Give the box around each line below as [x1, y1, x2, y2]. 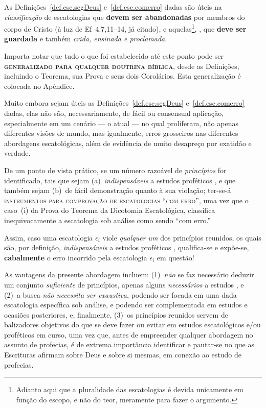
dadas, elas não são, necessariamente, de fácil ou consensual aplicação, [4, 108, 224, 118]
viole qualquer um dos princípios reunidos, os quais [102, 232, 261, 243]
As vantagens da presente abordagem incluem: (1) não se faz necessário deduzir [4, 269, 254, 280]
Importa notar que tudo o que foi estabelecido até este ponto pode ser [4, 51, 224, 61]
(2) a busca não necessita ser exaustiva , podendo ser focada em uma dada [4, 289, 237, 300]
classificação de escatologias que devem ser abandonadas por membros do [4, 11, 245, 22]
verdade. [4, 148, 31, 158]
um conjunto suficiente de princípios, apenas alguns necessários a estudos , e [4, 279, 244, 290]
